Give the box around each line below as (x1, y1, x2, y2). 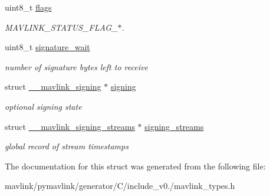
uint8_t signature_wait (5, 41, 90, 53)
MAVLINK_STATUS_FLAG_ (5, 21, 118, 33)
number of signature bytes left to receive (5, 60, 148, 73)
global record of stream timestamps (5, 140, 129, 152)
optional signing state (5, 100, 82, 112)
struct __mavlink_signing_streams (5, 120, 135, 132)
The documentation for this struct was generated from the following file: (5, 159, 266, 172)
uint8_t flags (5, 1, 52, 13)
